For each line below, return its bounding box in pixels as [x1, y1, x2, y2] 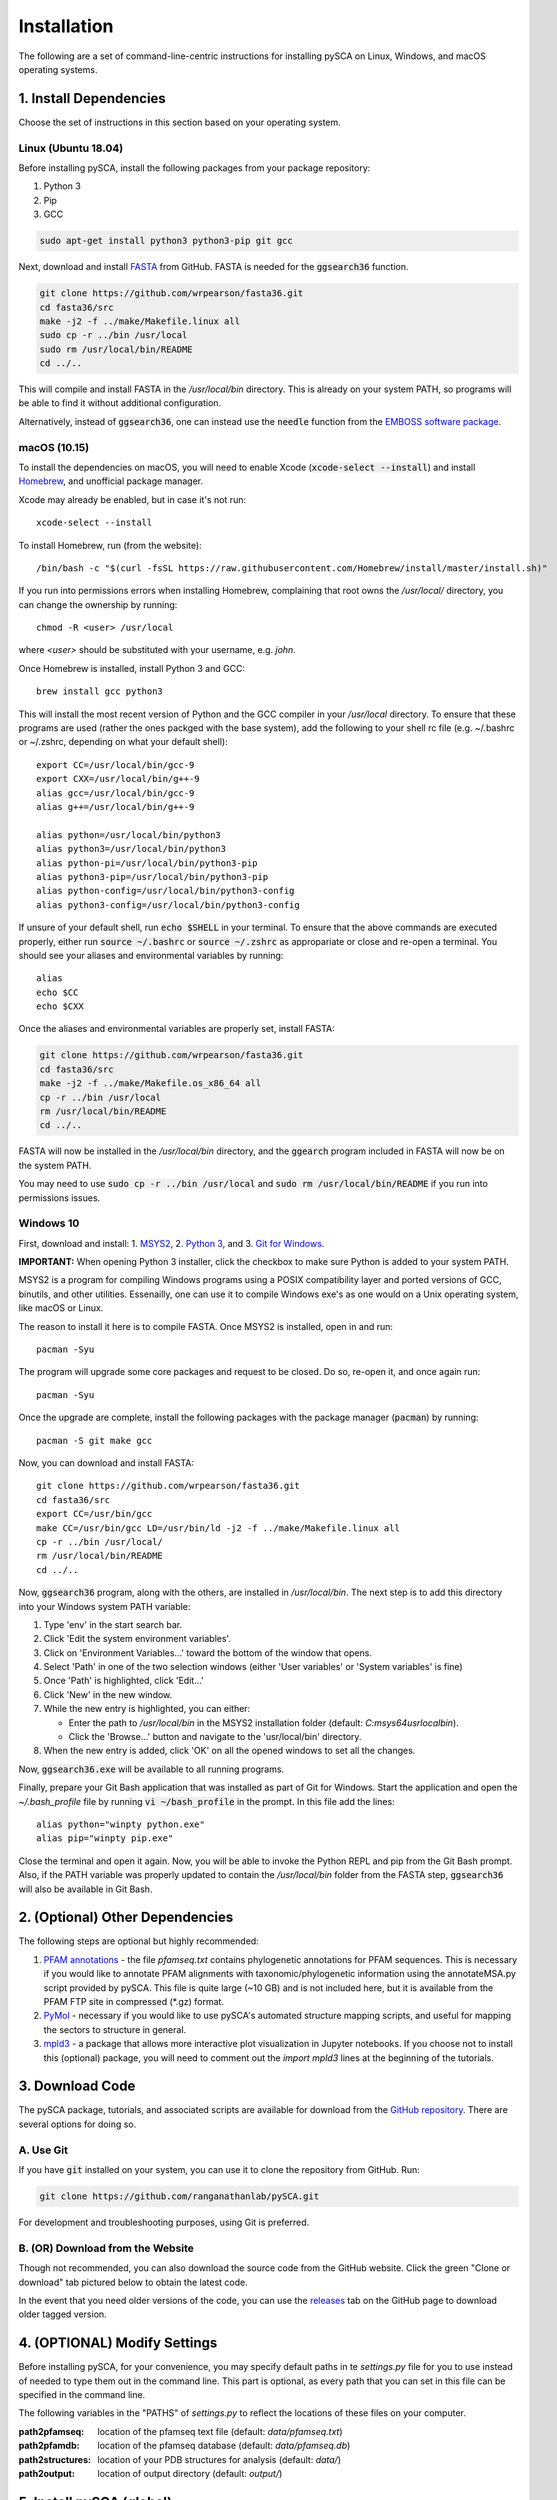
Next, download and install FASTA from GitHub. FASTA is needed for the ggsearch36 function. [18, 261, 409, 273]
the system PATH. [18, 1159, 92, 1171]
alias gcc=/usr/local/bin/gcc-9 [36, 787, 195, 799]
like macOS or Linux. [18, 1302, 104, 1314]
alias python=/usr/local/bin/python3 [36, 829, 222, 840]
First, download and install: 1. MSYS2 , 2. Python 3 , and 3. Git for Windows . [18, 1237, 325, 1249]
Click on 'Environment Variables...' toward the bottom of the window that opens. [43, 1646, 372, 1659]
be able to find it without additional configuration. [18, 397, 222, 409]
